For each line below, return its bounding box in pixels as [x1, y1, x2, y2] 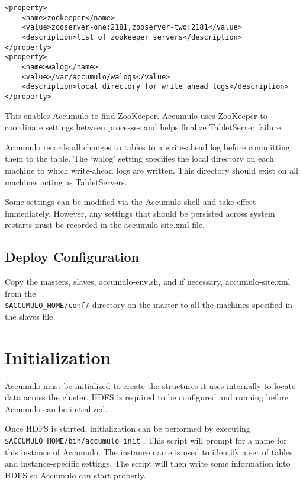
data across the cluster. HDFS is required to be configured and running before [5, 391, 288, 403]
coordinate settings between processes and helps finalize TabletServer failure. [5, 121, 283, 133]
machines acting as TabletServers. [5, 175, 127, 188]
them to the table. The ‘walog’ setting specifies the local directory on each [5, 152, 274, 165]
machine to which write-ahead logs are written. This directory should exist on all [5, 163, 298, 176]
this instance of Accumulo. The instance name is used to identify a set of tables [5, 445, 293, 458]
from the [5, 287, 36, 299]
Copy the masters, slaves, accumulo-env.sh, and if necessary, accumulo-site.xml [5, 275, 291, 288]
